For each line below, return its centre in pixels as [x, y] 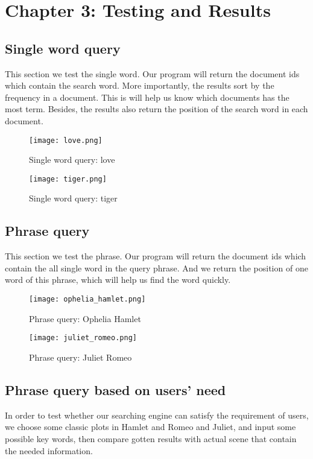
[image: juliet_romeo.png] [83, 338]
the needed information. [49, 450]
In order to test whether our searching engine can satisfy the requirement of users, [157, 415]
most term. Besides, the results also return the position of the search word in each [156, 109]
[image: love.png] [66, 140]
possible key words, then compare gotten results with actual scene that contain [151, 438]
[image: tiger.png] [68, 179]
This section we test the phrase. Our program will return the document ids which [156, 256]
